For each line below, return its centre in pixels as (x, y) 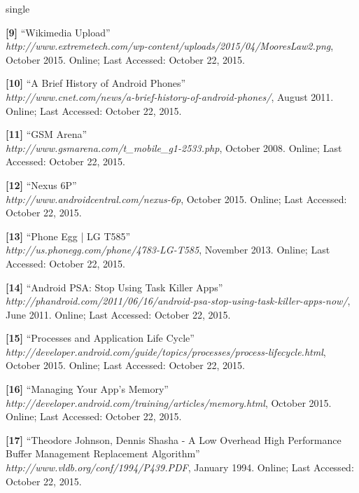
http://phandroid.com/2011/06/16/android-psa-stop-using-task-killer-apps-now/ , (178, 301)
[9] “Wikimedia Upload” (58, 32)
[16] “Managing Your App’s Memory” (87, 389)
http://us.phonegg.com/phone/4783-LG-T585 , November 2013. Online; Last (168, 250)
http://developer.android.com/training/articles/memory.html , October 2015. (169, 402)
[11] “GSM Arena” (47, 134)
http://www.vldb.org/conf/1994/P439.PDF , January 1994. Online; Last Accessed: (180, 467)
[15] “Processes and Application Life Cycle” (100, 338)
